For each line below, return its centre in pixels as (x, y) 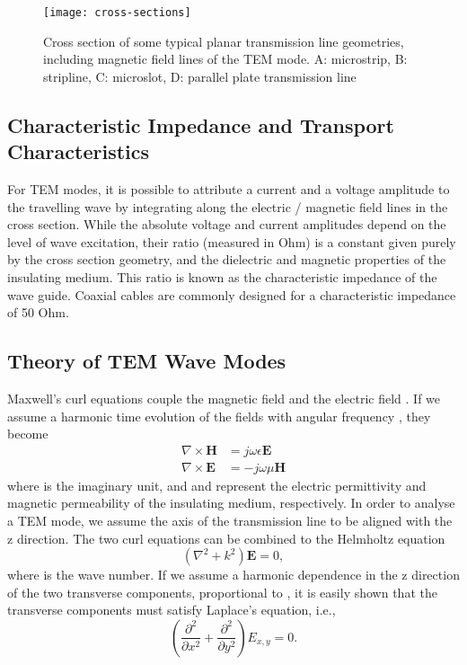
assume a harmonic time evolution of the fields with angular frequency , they (219, 416)
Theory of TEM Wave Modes (147, 361)
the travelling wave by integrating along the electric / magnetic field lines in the (228, 206)
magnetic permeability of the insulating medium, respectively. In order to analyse (231, 503)
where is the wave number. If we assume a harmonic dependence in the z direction (233, 575)
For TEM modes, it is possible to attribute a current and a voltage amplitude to (229, 189)
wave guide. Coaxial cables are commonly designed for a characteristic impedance (232, 294)
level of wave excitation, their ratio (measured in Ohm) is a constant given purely (232, 241)
